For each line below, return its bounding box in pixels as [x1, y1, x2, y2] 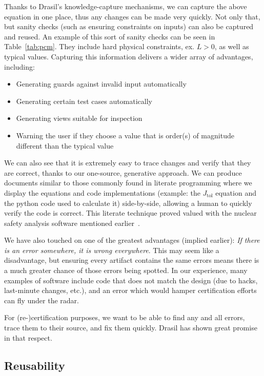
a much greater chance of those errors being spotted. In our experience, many [4, 265, 248, 276]
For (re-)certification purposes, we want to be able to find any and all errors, [4, 312, 245, 323]
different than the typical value [16, 140, 114, 151]
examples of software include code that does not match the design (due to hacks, [4, 275, 258, 285]
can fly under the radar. [4, 295, 79, 305]
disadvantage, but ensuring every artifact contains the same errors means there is [4, 255, 259, 265]
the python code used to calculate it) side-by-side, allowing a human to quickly [4, 197, 252, 208]
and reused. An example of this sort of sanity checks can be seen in [4, 31, 215, 41]
